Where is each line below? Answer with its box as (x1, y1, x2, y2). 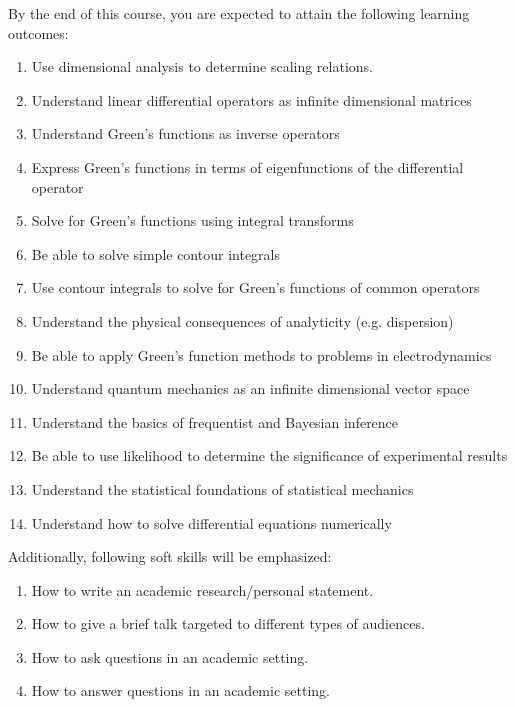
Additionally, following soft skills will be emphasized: (8, 546, 332, 567)
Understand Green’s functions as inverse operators (31, 123, 340, 144)
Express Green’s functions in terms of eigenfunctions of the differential (31, 156, 464, 177)
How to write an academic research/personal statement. (31, 579, 374, 600)
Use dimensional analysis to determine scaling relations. (31, 56, 373, 77)
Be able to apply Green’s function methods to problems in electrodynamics (31, 344, 492, 365)
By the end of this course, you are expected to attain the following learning (8, 3, 470, 23)
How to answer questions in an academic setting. (31, 680, 330, 701)
